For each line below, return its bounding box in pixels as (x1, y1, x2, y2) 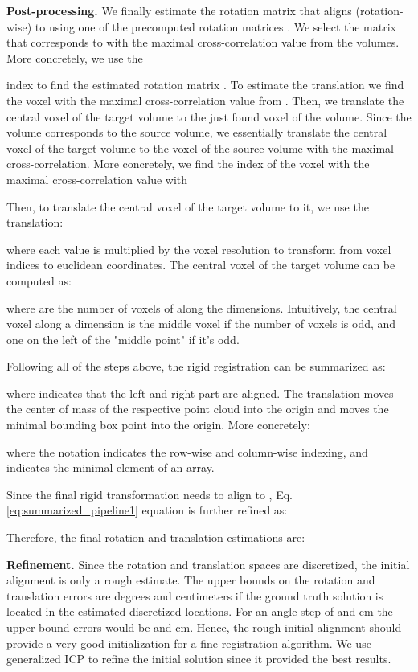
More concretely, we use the (6, 49, 143, 66)
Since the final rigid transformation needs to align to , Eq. (6, 486, 293, 502)
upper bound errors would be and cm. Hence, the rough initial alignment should (6, 619, 402, 635)
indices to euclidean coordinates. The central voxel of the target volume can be (6, 256, 395, 273)
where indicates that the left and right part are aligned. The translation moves (6, 384, 394, 401)
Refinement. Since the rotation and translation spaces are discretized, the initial (6, 555, 410, 572)
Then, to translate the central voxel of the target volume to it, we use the (6, 198, 369, 215)
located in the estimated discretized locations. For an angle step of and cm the (6, 603, 393, 620)
